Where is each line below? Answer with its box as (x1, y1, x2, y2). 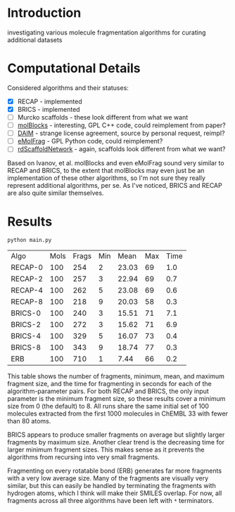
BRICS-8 (11, 343, 41, 352)
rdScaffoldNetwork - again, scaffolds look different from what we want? (17, 145, 227, 153)
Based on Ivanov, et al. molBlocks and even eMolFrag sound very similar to (7, 159, 224, 167)
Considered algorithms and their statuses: (7, 83, 129, 92)
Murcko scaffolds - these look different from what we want (17, 113, 189, 121)
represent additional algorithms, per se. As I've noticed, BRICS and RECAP (7, 181, 223, 190)
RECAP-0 (11, 262, 44, 272)
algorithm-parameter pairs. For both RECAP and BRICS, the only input (7, 387, 209, 395)
